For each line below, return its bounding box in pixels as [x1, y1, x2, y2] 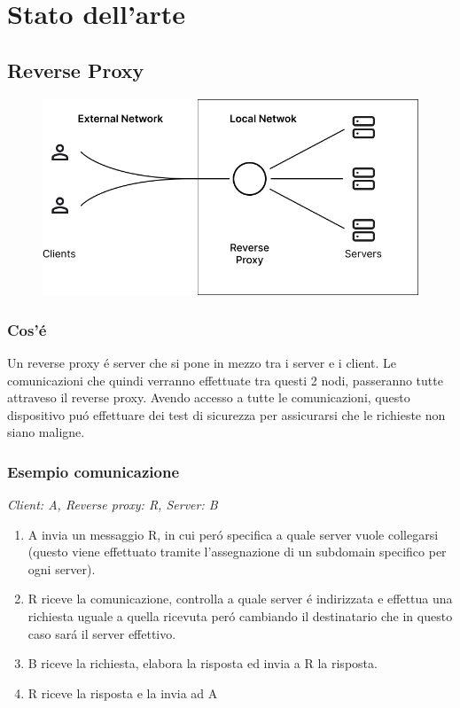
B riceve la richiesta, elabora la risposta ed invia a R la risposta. [27, 654, 378, 673]
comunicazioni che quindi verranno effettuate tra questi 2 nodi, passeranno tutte [7, 370, 443, 389]
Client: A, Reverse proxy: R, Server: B [7, 495, 218, 514]
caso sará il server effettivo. [27, 624, 176, 642]
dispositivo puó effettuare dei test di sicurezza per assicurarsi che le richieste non [7, 405, 446, 424]
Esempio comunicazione [7, 460, 180, 482]
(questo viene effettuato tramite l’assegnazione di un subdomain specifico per [27, 542, 447, 561]
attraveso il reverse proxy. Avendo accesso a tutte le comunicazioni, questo [7, 388, 410, 407]
